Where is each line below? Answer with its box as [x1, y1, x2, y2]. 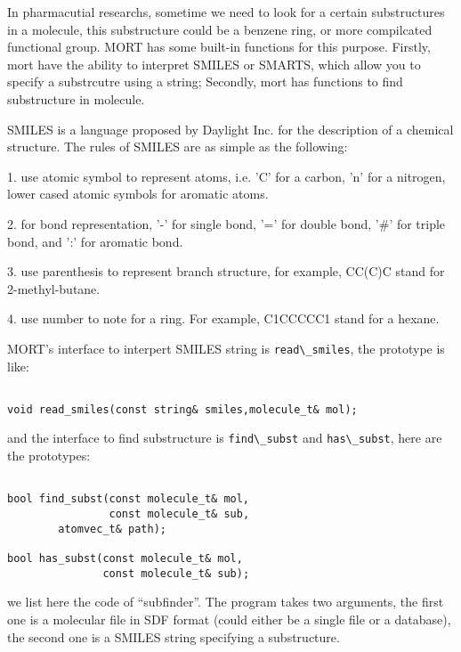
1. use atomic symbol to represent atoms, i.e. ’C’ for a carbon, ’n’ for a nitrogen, [7, 167, 446, 185]
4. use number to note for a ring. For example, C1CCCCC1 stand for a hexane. [7, 309, 440, 328]
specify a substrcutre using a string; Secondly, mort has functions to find [7, 72, 403, 91]
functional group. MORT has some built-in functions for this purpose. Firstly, [7, 37, 431, 56]
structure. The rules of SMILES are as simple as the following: [7, 137, 348, 156]
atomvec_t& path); [58, 522, 166, 535]
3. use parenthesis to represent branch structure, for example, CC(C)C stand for [7, 262, 445, 281]
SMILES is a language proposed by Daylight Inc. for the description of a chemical [7, 119, 454, 138]
